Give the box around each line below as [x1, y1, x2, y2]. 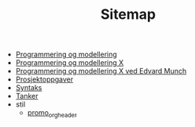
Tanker [15, 92, 39, 101]
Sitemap [100, 5, 156, 24]
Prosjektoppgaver [15, 74, 74, 84]
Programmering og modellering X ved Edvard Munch [15, 67, 187, 76]
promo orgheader [27, 108, 77, 119]
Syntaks [15, 83, 42, 93]
